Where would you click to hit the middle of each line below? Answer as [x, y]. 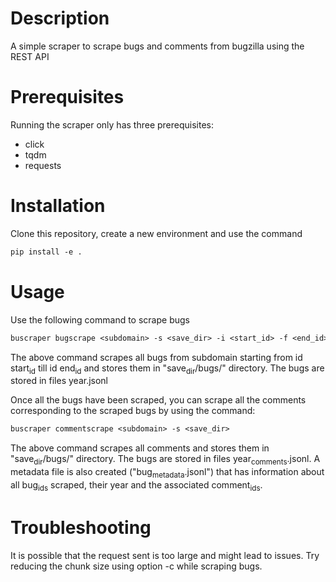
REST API [30, 56]
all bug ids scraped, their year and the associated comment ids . [136, 485]
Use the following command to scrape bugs [100, 319]
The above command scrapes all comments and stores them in [140, 448]
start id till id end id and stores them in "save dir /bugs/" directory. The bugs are [167, 369]
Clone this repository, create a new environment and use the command [156, 233]
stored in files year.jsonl [59, 381]
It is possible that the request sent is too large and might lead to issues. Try [165, 555]
